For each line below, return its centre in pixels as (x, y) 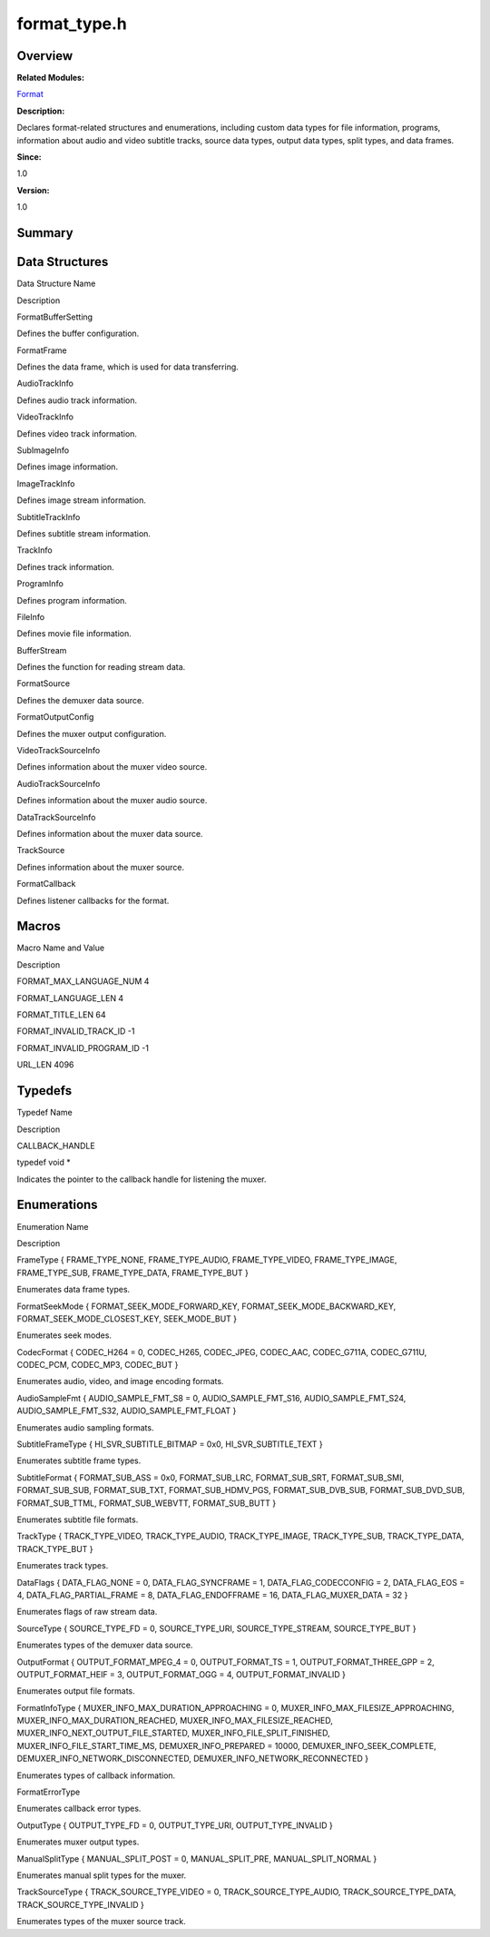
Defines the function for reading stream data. (101, 667)
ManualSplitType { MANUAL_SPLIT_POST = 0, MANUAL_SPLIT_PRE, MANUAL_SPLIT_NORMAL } (197, 1858)
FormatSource (44, 683)
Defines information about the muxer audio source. (112, 801)
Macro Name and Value (60, 948)
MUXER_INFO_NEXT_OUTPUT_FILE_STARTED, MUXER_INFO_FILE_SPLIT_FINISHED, (173, 1733)
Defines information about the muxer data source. (110, 834)
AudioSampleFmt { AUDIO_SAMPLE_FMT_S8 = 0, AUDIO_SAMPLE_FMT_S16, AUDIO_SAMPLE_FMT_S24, (211, 1398)
